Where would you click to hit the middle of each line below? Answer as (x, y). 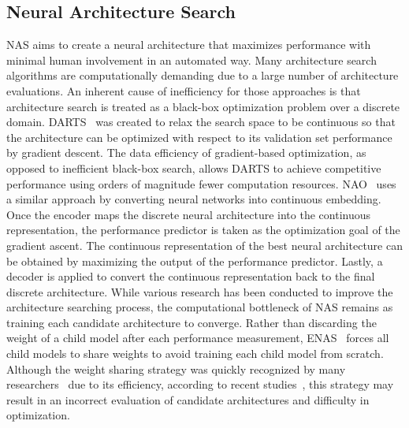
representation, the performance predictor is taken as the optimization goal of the (203, 230)
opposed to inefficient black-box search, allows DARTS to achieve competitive (194, 167)
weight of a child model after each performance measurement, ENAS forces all (198, 338)
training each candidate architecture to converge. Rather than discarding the (191, 322)
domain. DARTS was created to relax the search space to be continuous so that (201, 122)
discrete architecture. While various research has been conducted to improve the (200, 291)
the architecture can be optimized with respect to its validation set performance (199, 137)
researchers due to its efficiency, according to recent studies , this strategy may (200, 384)
